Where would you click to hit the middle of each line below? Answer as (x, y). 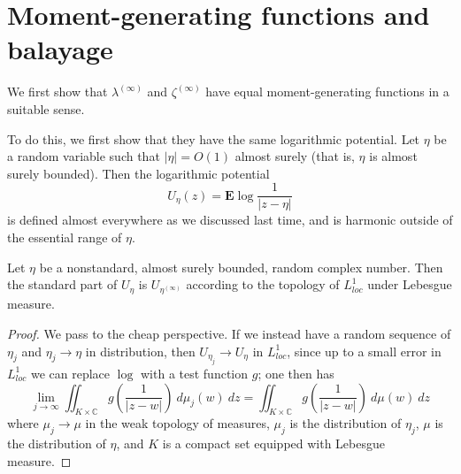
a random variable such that (84, 156)
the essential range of (65, 237)
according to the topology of (263, 284)
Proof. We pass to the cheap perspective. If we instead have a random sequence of (229, 333)
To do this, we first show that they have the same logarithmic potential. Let (214, 138)
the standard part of (62, 284)
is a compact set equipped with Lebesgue (273, 443)
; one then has (296, 373)
